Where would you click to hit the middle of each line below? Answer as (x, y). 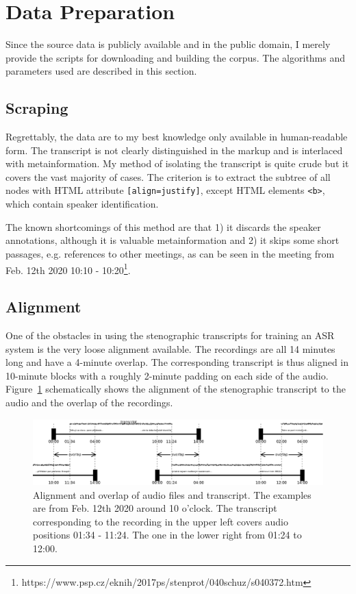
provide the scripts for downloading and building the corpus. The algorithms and (176, 57)
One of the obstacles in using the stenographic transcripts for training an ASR (170, 335)
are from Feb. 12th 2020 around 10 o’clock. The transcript (155, 508)
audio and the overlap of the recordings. (89, 402)
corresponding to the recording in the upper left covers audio (161, 521)
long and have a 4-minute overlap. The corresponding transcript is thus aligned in (177, 362)
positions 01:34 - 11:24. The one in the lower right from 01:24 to (167, 535)
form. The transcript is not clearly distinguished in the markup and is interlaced (174, 150)
